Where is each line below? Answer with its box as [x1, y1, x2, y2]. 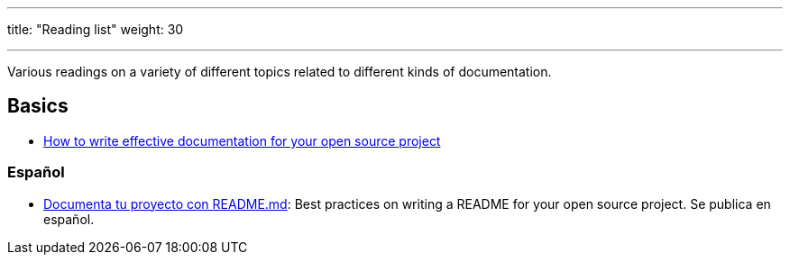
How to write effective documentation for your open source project [43, 132, 441, 149]
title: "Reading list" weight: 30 [7, 22, 184, 37]
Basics [7, 95, 69, 118]
